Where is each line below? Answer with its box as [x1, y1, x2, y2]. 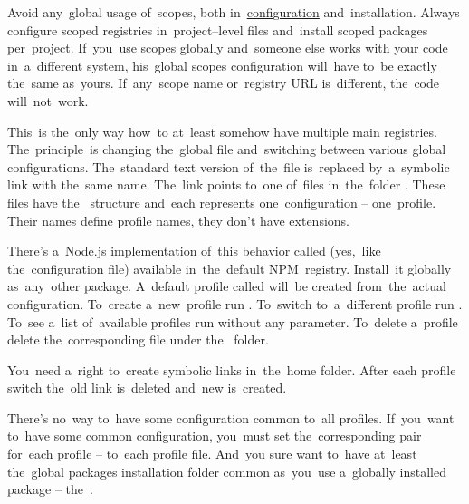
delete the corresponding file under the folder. [7, 330, 269, 349]
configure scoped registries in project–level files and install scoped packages [7, 20, 428, 39]
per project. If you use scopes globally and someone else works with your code [7, 38, 448, 57]
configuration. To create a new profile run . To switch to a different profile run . [7, 294, 463, 313]
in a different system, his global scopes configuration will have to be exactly [7, 55, 437, 74]
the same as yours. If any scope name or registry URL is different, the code [7, 73, 440, 92]
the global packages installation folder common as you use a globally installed [7, 461, 446, 480]
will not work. [7, 91, 89, 110]
